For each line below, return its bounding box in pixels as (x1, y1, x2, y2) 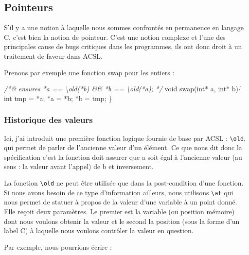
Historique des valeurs (4, 114, 93, 126)
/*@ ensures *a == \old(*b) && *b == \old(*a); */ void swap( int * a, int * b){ (4, 84, 242, 94)
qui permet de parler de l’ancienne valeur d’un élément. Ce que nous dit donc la (4, 142, 242, 153)
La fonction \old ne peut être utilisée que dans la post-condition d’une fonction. (4, 178, 244, 188)
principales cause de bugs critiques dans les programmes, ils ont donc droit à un (4, 41, 242, 51)
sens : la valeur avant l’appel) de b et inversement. (4, 161, 154, 171)
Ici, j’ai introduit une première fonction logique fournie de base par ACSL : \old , (4, 133, 246, 143)
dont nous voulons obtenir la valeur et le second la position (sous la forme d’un (4, 216, 240, 226)
